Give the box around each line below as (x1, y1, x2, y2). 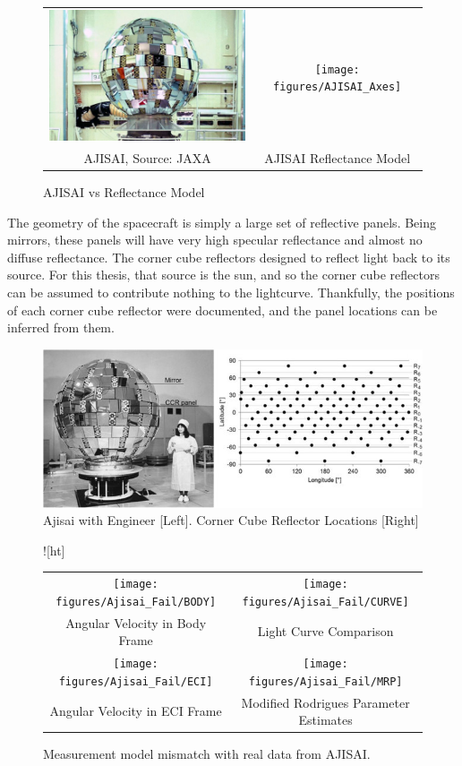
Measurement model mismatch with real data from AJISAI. (43, 744, 371, 763)
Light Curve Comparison (257, 622, 394, 641)
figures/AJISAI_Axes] (273, 81, 402, 94)
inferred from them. (7, 318, 115, 337)
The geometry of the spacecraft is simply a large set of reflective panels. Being (7, 212, 436, 231)
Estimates (298, 710, 353, 729)
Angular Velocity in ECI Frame (49, 701, 222, 720)
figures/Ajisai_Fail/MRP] (248, 675, 403, 688)
